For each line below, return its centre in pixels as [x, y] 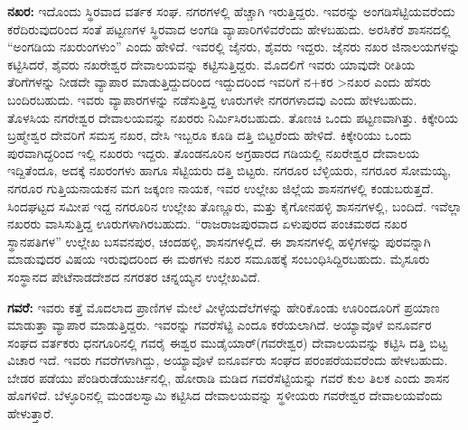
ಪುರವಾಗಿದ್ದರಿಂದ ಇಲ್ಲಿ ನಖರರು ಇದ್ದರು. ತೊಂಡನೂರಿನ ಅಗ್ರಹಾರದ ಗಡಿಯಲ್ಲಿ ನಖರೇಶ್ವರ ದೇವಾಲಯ [214, 152]
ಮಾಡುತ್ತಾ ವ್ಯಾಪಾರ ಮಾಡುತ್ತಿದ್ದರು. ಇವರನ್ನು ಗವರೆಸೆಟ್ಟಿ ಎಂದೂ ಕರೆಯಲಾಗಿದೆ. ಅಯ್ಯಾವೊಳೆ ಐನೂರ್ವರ [220, 325]
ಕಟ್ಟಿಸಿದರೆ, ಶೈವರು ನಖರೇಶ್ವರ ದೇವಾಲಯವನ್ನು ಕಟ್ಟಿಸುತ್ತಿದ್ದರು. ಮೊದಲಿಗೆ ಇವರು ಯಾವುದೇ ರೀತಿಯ [211, 64]
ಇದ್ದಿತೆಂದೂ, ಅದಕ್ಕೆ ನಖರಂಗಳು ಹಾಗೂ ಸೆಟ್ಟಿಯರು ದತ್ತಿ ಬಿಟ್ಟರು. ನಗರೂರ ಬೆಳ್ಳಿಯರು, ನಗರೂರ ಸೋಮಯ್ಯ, [229, 170]
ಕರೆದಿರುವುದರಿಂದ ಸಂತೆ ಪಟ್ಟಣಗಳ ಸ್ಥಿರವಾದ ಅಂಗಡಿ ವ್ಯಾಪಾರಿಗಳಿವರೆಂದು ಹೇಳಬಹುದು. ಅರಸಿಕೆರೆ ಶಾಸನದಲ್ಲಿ [229, 28]
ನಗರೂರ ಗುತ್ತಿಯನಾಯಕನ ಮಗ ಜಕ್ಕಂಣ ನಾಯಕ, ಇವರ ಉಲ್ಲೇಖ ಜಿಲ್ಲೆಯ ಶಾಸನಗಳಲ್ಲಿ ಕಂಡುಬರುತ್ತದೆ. [220, 187]
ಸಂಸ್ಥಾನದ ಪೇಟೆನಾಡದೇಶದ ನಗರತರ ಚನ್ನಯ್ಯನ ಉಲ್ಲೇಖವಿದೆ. [134, 276]
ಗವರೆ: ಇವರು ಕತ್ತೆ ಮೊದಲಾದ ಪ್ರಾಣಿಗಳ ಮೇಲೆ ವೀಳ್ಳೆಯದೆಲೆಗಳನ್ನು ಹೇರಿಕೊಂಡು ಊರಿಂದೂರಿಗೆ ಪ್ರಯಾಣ [224, 307]
